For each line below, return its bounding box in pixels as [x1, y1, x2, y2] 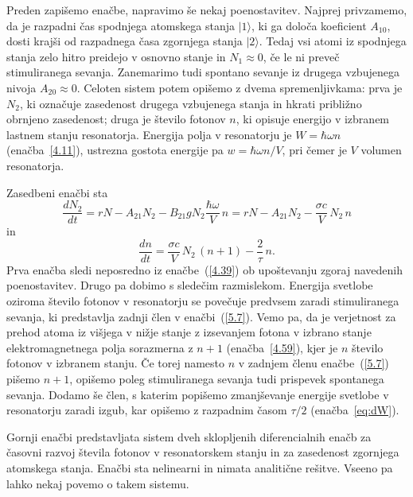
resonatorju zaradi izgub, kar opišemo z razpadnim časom [6, 402, 287, 418]
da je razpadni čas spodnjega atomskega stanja [6, 17, 235, 33]
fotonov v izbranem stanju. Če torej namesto [6, 355, 225, 371]
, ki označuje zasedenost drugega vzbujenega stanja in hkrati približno [19, 95, 362, 111]
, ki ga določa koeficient [251, 17, 367, 33]
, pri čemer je [282, 142, 347, 158]
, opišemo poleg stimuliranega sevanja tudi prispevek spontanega [69, 371, 384, 386]
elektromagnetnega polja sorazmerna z [6, 339, 193, 355]
